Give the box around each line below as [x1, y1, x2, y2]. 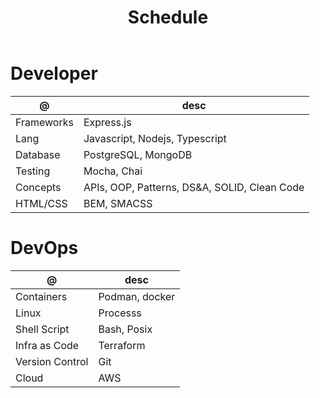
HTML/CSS [15, 196, 68, 210]
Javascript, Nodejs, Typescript [83, 131, 227, 145]
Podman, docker [98, 289, 176, 303]
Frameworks [15, 115, 74, 129]
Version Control [15, 354, 89, 368]
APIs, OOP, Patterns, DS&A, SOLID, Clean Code [83, 180, 305, 194]
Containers [15, 289, 68, 303]
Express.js [83, 115, 132, 129]
